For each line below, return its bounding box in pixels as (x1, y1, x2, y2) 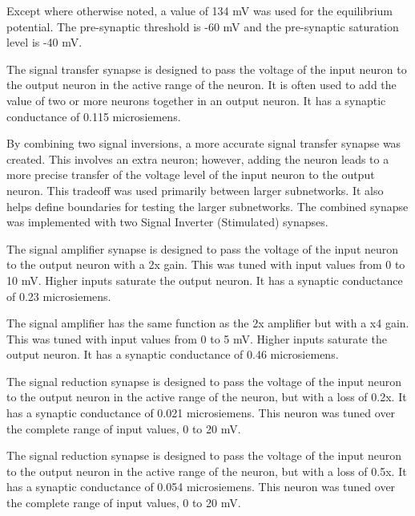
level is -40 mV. (6, 34, 83, 51)
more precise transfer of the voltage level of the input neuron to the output (6, 166, 375, 183)
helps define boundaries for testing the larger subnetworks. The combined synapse (6, 197, 409, 214)
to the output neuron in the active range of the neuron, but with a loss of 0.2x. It (6, 388, 407, 405)
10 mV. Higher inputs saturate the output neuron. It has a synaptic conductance (6, 271, 403, 288)
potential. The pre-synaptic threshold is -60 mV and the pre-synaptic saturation (6, 18, 399, 35)
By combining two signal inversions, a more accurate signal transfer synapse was (6, 135, 401, 152)
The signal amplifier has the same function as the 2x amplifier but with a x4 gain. (6, 315, 409, 331)
